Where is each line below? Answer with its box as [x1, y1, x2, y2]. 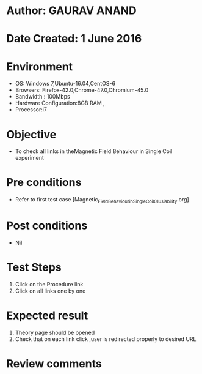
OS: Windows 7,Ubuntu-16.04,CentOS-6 [15, 80, 116, 88]
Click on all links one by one [15, 287, 86, 294]
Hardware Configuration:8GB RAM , [15, 99, 105, 107]
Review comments [6, 356, 102, 370]
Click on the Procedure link [15, 280, 84, 288]
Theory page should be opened [15, 329, 95, 336]
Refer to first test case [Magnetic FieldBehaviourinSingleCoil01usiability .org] [15, 196, 189, 204]
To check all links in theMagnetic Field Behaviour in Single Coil [15, 148, 173, 155]
